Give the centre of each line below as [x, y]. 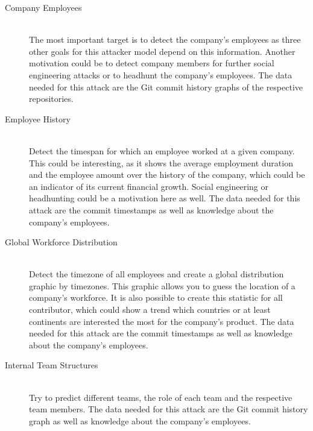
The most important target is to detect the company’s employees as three [165, 39]
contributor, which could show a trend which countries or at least [150, 310]
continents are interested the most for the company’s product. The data [162, 321]
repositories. [51, 99]
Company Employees [43, 7]
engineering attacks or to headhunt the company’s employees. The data [161, 74]
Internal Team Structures [52, 365]
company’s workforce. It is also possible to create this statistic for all [156, 297]
